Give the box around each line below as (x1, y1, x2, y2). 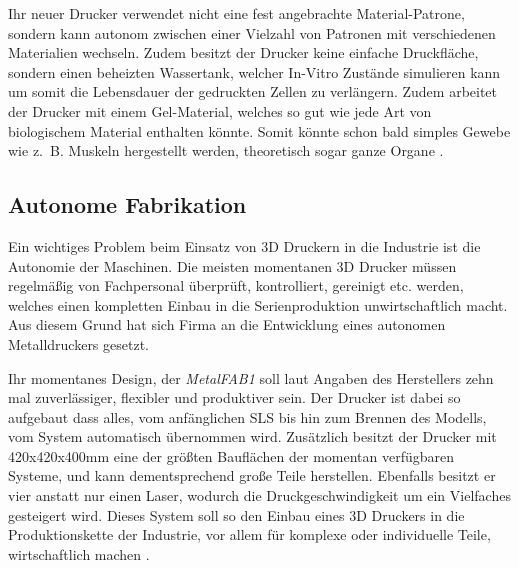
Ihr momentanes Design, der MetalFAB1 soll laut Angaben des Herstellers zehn (8, 367, 494, 388)
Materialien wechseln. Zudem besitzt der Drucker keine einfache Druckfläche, (8, 42, 479, 63)
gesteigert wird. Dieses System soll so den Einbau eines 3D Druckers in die (8, 504, 465, 525)
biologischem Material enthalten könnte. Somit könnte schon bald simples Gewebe (8, 120, 511, 141)
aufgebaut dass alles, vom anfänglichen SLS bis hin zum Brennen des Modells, (8, 406, 487, 427)
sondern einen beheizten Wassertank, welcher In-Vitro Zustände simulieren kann (8, 61, 501, 82)
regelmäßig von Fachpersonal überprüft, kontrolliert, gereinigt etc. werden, (8, 275, 464, 296)
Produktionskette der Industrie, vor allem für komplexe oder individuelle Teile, (8, 524, 491, 545)
